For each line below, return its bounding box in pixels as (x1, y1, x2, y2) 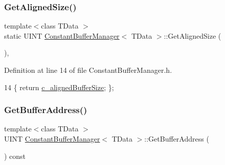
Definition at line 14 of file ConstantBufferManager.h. (4, 65, 172, 75)
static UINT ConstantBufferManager (4, 30, 120, 41)
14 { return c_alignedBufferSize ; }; (4, 81, 114, 92)
